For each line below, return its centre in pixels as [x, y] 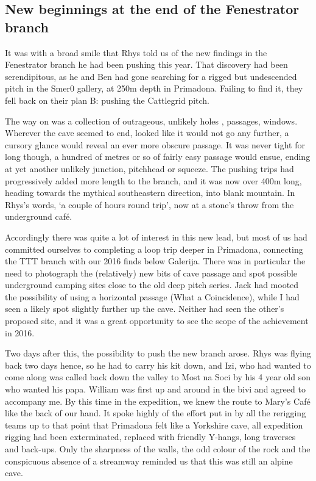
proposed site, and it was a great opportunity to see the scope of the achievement [157, 321]
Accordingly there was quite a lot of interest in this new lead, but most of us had [156, 237]
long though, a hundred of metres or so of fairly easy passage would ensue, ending [158, 157]
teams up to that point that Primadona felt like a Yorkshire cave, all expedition [154, 425]
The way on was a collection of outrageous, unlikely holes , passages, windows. [151, 121]
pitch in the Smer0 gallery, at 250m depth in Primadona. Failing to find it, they [154, 88]
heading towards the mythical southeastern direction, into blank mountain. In [150, 193]
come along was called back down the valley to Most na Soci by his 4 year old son [158, 377]
